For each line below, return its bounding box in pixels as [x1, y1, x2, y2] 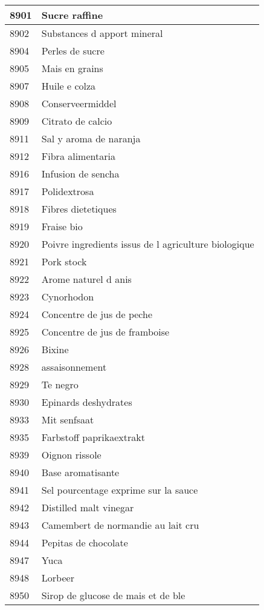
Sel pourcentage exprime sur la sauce [41, 483, 198, 497]
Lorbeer [41, 571, 74, 585]
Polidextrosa [41, 184, 94, 198]
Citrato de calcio [41, 114, 112, 128]
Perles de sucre [41, 44, 105, 58]
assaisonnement [41, 360, 107, 374]
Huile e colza [41, 79, 96, 93]
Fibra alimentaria [41, 149, 115, 163]
